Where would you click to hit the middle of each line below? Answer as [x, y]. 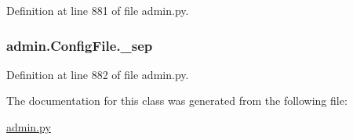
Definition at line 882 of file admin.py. [98, 74]
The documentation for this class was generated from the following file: [177, 101]
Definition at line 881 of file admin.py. [98, 10]
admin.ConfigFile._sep [80, 45]
